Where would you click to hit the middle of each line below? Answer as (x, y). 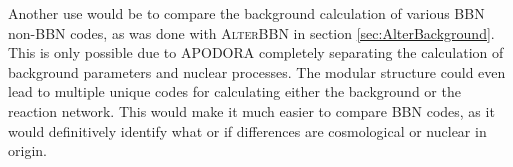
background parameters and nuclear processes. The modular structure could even (257, 71)
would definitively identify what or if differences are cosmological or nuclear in (247, 130)
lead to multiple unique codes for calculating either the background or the (234, 91)
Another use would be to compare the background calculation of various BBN (246, 13)
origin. (27, 150)
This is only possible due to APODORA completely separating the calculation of (256, 52)
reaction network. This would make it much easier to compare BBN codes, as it (251, 110)
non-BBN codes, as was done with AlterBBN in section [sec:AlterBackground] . (251, 32)
